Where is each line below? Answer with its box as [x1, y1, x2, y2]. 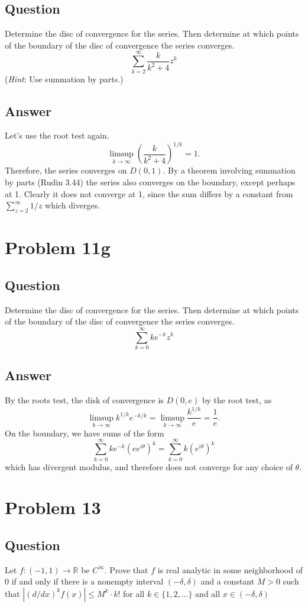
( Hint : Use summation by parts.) [5, 72, 124, 85]
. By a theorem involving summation [163, 164, 296, 176]
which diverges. [45, 199, 100, 211]
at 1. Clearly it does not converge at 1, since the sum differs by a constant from [5, 187, 293, 200]
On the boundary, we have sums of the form [5, 426, 164, 439]
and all [195, 587, 221, 599]
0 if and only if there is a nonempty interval [5, 575, 164, 587]
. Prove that [104, 563, 148, 576]
